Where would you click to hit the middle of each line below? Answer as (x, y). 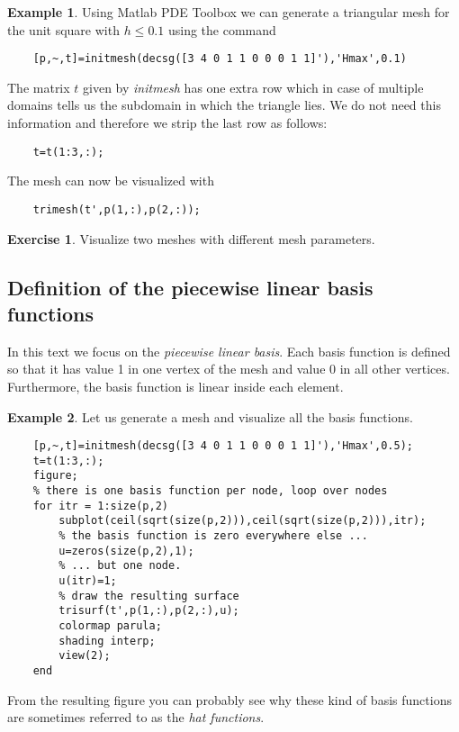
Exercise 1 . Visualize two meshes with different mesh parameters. (191, 238)
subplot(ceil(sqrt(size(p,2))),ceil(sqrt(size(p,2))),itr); (243, 521)
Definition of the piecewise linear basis (190, 287)
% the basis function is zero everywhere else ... (213, 536)
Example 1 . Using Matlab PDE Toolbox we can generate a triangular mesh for (229, 12)
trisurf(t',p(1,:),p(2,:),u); (149, 611)
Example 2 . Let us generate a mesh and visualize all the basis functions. (210, 416)
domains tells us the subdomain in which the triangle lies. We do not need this (224, 105)
